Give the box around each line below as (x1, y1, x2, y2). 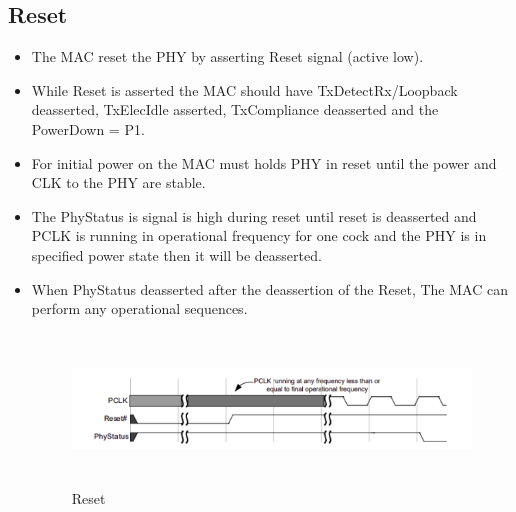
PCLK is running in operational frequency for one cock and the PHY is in (31, 225, 487, 246)
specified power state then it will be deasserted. (31, 244, 322, 265)
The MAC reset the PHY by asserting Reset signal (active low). (31, 46, 424, 67)
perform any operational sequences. (31, 298, 248, 319)
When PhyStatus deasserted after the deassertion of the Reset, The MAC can (31, 278, 508, 299)
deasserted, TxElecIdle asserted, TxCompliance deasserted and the (31, 99, 439, 120)
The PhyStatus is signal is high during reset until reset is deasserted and (31, 205, 477, 226)
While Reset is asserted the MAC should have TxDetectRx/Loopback (31, 79, 458, 100)
